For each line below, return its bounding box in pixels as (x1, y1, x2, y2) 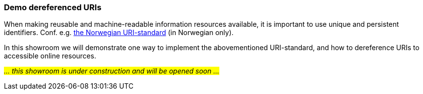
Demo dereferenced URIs (4, 2, 102, 12)
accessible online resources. (4, 52, 96, 60)
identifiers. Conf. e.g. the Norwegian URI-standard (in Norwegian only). (4, 28, 234, 37)
